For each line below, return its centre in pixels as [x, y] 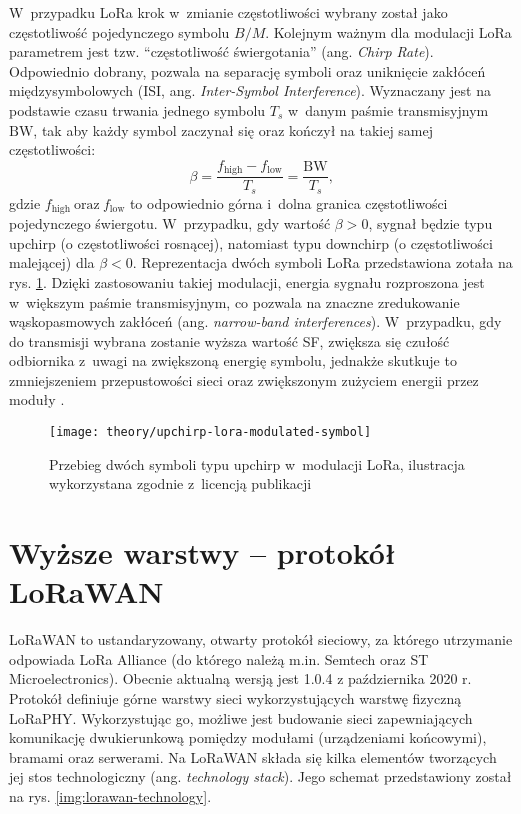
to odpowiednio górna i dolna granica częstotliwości [288, 202]
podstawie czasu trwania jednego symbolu [137, 109]
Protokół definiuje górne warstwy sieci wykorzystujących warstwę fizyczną [235, 698]
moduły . [37, 399]
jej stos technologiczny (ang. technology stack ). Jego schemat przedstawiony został [260, 776]
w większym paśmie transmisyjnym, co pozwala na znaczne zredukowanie [234, 301]
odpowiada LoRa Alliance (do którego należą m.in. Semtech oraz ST [219, 658]
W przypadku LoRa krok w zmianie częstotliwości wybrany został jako [228, 12]
